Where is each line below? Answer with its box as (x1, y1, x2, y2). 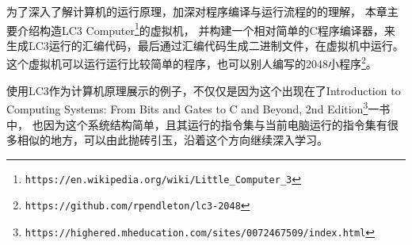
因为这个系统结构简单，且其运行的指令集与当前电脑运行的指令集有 (43, 116, 387, 132)
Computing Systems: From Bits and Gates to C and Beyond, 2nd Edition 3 (6, 98, 368, 117)
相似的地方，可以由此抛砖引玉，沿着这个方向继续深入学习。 (17, 132, 328, 148)
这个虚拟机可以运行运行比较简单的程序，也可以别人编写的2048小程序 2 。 (6, 53, 377, 72)
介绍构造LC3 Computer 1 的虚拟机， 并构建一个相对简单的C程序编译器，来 (17, 19, 395, 38)
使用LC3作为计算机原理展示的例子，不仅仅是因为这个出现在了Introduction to (6, 82, 401, 98)
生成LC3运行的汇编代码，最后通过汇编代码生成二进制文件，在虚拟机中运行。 (6, 36, 404, 53)
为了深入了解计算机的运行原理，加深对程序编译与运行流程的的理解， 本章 (6, 3, 387, 19)
